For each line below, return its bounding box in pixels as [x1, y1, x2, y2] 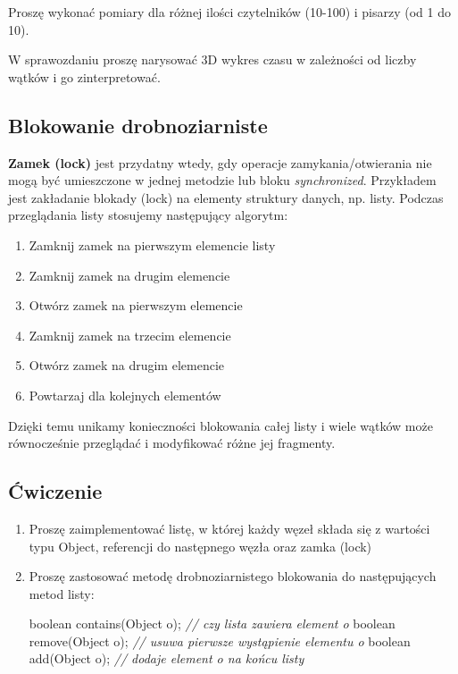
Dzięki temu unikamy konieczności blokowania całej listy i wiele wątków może [8, 416, 433, 434]
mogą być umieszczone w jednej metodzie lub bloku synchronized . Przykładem [8, 171, 437, 190]
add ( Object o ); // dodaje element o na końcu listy [29, 649, 304, 668]
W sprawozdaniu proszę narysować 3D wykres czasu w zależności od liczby [8, 50, 417, 69]
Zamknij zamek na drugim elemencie [29, 265, 230, 284]
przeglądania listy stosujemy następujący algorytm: [8, 206, 288, 224]
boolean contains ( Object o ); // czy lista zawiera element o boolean [29, 614, 396, 633]
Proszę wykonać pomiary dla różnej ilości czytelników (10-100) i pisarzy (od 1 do [8, 3, 452, 21]
